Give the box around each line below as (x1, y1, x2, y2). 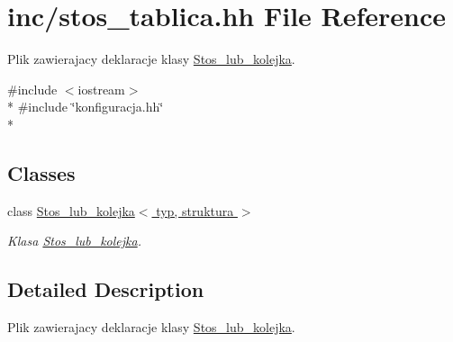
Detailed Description (7, 275, 204, 303)
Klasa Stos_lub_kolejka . (7, 231, 141, 250)
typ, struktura (156, 201, 234, 220)
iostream (77, 79, 125, 98)
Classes (7, 158, 76, 186)
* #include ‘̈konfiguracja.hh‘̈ (7, 97, 164, 116)
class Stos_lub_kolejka (7, 201, 135, 220)
